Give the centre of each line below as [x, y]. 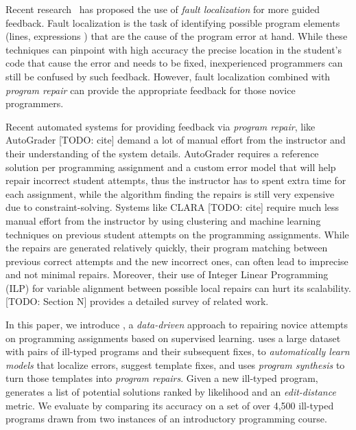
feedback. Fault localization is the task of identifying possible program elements [173, 22]
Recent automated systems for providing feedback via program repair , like [161, 126]
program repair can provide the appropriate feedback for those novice [151, 90]
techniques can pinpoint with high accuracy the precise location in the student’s [174, 49]
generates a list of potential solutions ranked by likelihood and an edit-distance [171, 392]
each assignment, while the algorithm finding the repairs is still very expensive [170, 193]
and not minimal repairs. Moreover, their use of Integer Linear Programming [167, 274]
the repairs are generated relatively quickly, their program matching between [167, 248]
